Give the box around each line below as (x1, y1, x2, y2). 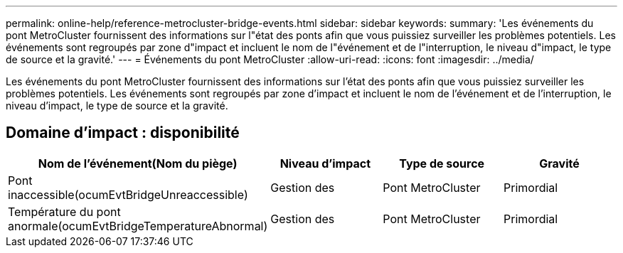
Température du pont (8, 204, 121, 219)
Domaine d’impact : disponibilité (6, 124, 240, 142)
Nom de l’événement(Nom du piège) (38, 156, 238, 171)
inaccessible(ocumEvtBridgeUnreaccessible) (8, 187, 248, 202)
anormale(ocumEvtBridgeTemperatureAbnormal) (8, 218, 268, 233)
